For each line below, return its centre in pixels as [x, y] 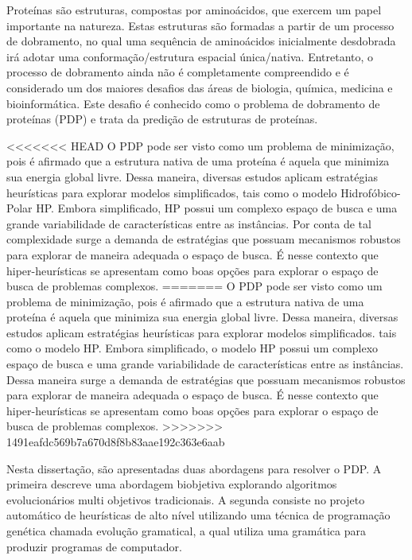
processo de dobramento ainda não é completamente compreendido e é [178, 72]
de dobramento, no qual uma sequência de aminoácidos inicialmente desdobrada [201, 41]
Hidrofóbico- [371, 192]
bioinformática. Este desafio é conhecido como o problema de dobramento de [193, 103]
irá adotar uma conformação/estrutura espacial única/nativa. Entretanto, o [190, 56]
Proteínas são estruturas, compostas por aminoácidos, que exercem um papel [194, 10]
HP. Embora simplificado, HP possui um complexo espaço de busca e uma [217, 208]
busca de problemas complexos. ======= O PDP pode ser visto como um [194, 286]
